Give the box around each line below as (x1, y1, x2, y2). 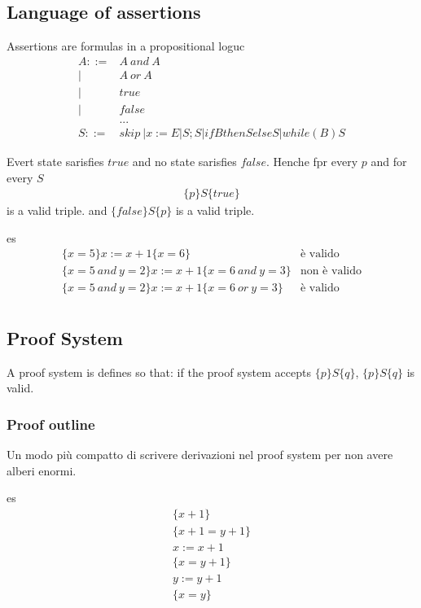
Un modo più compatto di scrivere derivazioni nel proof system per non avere (7, 446, 393, 463)
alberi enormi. (7, 461, 77, 479)
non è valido (300, 265, 362, 278)
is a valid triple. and (7, 202, 107, 219)
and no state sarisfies (132, 152, 237, 169)
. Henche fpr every (265, 152, 358, 169)
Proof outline (7, 413, 95, 434)
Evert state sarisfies (7, 152, 104, 169)
